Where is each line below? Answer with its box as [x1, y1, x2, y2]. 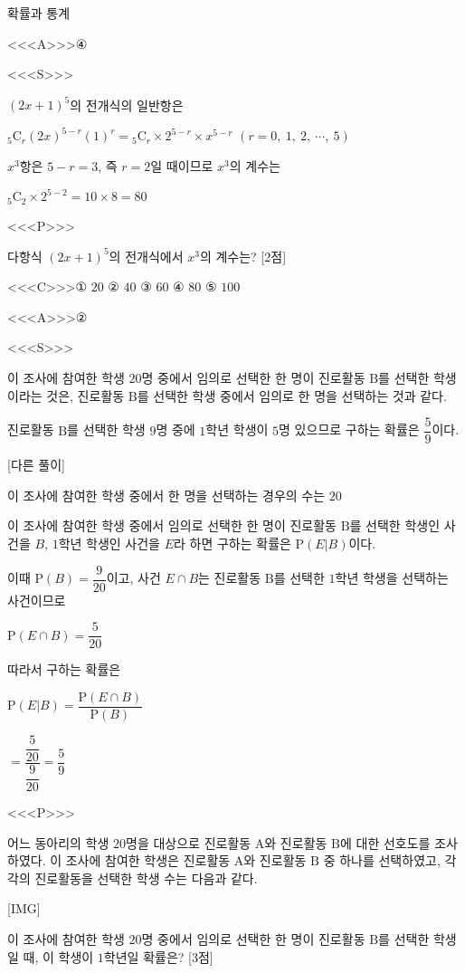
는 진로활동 [198, 568, 261, 587]
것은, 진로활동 [46, 386, 125, 405]
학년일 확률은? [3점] [103, 947, 214, 966]
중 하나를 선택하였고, [323, 851, 441, 870]
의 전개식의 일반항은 [70, 95, 184, 114]
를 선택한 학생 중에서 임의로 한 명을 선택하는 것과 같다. [137, 386, 447, 405]
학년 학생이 [205, 420, 269, 439]
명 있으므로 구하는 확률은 [279, 420, 420, 439]
